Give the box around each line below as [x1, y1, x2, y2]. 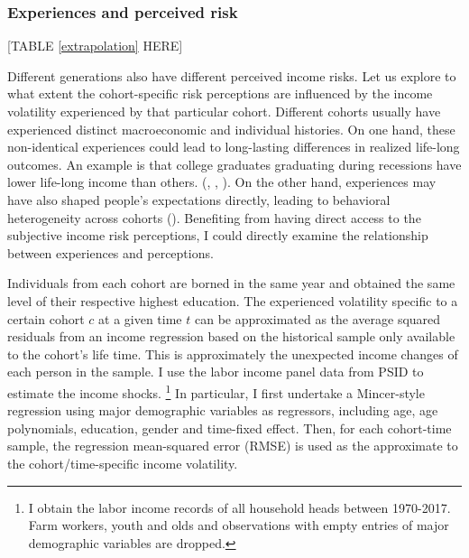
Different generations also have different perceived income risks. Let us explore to [7, 66, 456, 85]
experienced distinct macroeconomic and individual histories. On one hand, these [7, 119, 455, 138]
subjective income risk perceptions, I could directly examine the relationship [7, 226, 428, 245]
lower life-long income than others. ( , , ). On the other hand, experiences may [7, 172, 437, 191]
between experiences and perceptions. [7, 243, 214, 262]
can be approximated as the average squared [194, 309, 441, 328]
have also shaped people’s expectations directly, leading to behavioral [7, 190, 391, 209]
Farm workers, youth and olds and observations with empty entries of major [28, 516, 449, 535]
